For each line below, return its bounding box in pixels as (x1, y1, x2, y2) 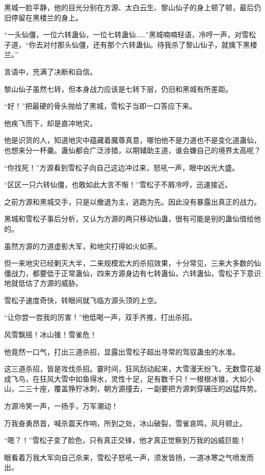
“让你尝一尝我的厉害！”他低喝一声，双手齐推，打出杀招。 (4, 312, 197, 322)
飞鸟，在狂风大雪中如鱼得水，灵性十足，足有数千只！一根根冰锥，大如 (11, 373, 247, 384)
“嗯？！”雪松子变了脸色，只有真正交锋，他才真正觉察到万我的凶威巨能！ (4, 435, 247, 445)
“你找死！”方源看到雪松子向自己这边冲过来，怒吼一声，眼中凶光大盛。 (4, 162, 240, 172)
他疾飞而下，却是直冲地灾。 (4, 117, 97, 128)
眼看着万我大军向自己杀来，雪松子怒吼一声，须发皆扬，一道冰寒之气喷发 (4, 452, 247, 462)
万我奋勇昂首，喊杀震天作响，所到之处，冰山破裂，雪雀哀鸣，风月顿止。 (4, 417, 247, 428)
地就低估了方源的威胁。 (4, 278, 83, 288)
